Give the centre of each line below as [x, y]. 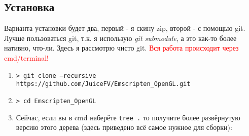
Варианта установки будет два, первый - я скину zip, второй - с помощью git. [125, 28]
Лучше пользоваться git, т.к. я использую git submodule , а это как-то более [120, 38]
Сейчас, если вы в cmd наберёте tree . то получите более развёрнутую [128, 117]
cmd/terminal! [26, 57]
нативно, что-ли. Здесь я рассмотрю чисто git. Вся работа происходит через [121, 48]
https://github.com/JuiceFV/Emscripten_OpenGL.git [103, 84]
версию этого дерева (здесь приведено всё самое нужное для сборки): [124, 127]
